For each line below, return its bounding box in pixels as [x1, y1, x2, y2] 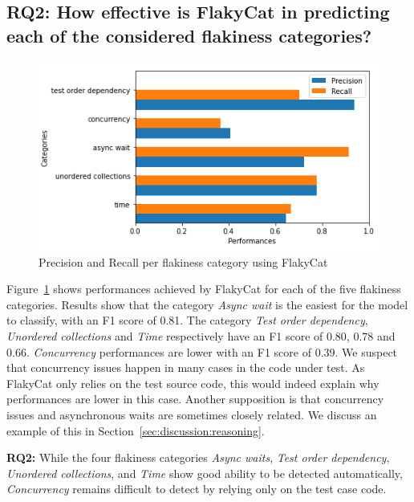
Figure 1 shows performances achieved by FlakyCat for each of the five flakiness [6, 280, 401, 297]
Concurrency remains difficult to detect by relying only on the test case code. [6, 480, 387, 497]
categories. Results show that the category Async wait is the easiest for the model [6, 296, 408, 312]
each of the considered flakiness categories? [6, 22, 372, 47]
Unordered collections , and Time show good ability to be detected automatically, [6, 464, 403, 481]
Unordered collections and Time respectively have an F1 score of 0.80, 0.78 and [6, 328, 396, 345]
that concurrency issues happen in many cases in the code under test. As [6, 359, 365, 376]
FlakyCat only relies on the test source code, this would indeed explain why [6, 374, 379, 391]
